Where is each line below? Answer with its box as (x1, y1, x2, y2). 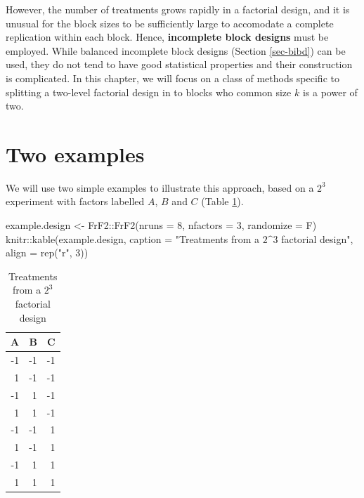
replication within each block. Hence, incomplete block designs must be (6, 30, 329, 44)
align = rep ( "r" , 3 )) (6, 245, 89, 260)
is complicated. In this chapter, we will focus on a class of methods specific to (6, 70, 339, 85)
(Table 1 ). (201, 194, 244, 209)
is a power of (302, 84, 358, 99)
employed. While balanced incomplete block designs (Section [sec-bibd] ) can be (6, 43, 346, 58)
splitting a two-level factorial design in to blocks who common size (6, 84, 292, 99)
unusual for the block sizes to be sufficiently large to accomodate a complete (6, 15, 334, 30)
